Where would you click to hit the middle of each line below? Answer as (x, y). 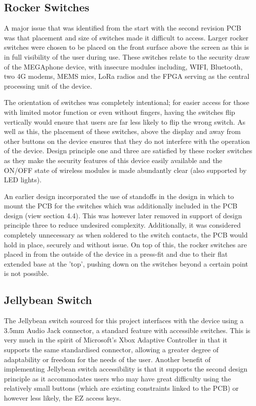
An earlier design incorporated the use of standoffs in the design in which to (119, 196)
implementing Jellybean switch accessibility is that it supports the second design (126, 369)
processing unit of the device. (48, 85)
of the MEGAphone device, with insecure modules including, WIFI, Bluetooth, (123, 66)
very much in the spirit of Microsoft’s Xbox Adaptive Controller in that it (116, 340)
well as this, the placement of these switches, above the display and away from (122, 131)
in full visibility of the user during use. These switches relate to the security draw (127, 56)
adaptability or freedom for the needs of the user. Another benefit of (107, 359)
